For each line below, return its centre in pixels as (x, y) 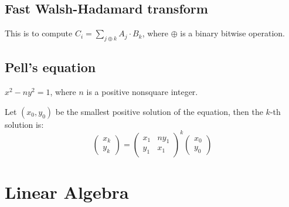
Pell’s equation (50, 67)
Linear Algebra (67, 192)
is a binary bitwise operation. (232, 33)
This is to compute (39, 33)
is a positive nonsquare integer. (142, 92)
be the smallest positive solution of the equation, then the (159, 111)
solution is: (24, 124)
